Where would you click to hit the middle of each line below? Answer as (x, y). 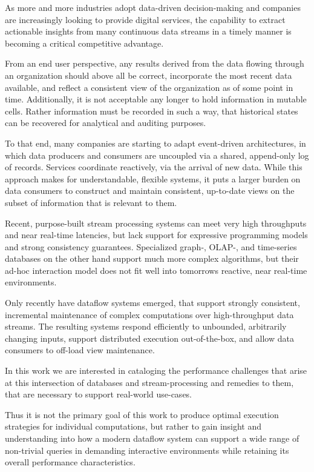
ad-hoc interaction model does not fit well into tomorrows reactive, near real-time (156, 270)
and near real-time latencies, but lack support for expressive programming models (156, 235)
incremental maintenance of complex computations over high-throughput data (149, 314)
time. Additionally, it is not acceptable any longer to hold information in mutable (156, 99)
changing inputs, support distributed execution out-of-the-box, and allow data (149, 338)
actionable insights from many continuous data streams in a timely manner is (148, 31)
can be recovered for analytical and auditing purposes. (106, 123)
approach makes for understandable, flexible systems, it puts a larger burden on (153, 178)
